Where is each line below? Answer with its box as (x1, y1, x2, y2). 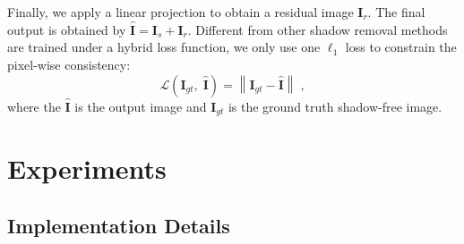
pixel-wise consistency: (7, 55, 131, 73)
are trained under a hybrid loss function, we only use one (7, 38, 321, 56)
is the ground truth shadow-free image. (228, 97, 443, 115)
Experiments (7, 150, 167, 187)
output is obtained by (7, 20, 126, 38)
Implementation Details (7, 212, 230, 240)
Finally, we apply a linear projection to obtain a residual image (7, 3, 354, 21)
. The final (367, 3, 425, 21)
